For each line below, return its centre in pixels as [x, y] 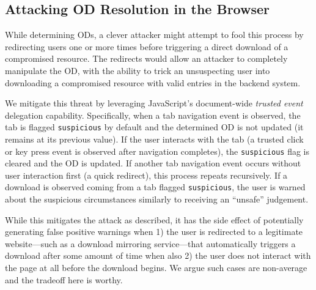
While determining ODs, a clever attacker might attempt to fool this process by [154, 35]
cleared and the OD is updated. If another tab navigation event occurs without [153, 163]
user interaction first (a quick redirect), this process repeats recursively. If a [146, 175]
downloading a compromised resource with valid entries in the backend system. [153, 82]
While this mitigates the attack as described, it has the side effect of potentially [154, 219]
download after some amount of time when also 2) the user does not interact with [158, 255]
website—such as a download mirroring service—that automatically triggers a [150, 243]
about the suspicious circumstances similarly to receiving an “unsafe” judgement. [157, 199]
